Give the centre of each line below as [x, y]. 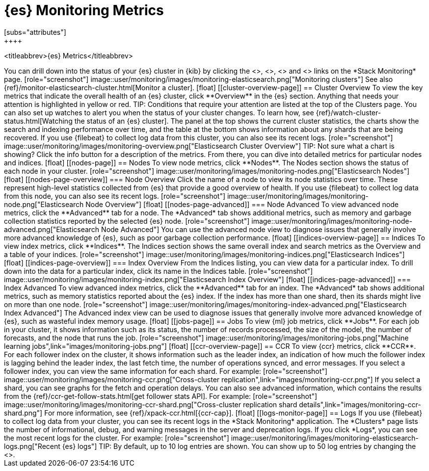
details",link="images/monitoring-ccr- [360, 404]
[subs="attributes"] [35, 32]
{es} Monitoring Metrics [84, 10]
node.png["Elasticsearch [44, 204]
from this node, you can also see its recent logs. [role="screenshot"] [115, 196]
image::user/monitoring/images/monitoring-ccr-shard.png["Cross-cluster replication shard [151, 404]
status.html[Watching [38, 121]
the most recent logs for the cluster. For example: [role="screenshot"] [117, 438]
